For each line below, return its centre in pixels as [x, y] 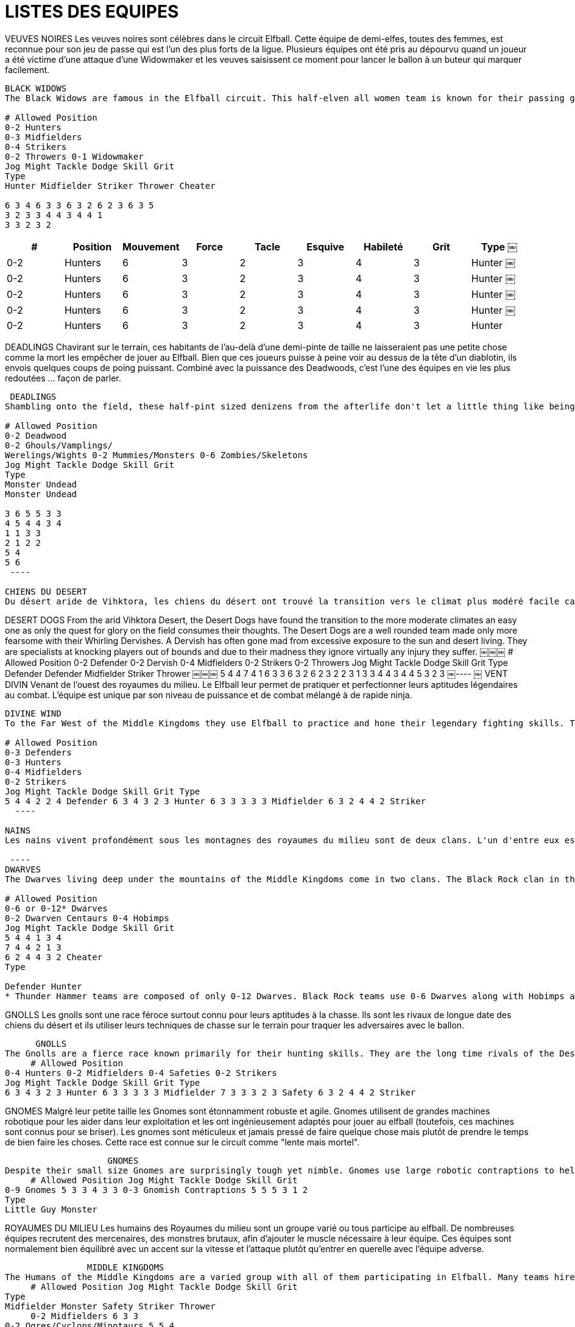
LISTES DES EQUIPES [92, 12]
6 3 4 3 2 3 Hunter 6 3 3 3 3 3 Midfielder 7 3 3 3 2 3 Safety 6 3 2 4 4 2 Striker [210, 1092]
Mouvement [151, 246]
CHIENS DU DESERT [46, 591]
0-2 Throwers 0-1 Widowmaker [74, 156]
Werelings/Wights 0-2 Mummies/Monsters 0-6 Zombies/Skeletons [157, 455]
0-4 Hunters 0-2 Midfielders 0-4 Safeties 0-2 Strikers [141, 1073]
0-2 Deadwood [36, 435]
